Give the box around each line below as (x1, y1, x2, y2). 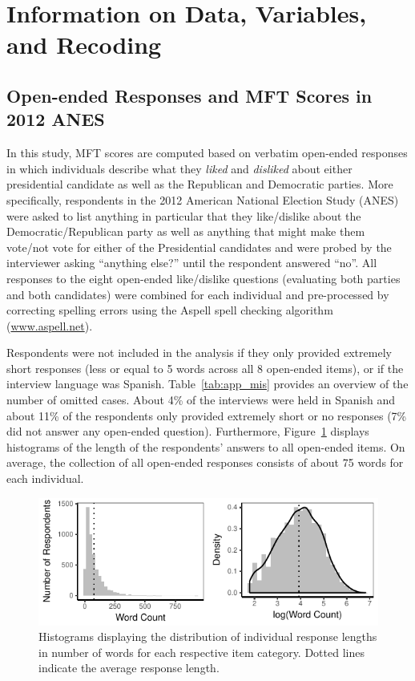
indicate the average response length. (38, 659, 220, 676)
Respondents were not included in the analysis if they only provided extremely (6, 344, 392, 361)
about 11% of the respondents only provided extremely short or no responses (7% (6, 407, 407, 424)
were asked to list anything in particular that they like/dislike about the (6, 207, 361, 224)
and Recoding (6, 28, 162, 61)
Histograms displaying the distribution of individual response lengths (38, 628, 377, 645)
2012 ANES (6, 107, 105, 132)
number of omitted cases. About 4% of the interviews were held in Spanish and (6, 391, 395, 408)
